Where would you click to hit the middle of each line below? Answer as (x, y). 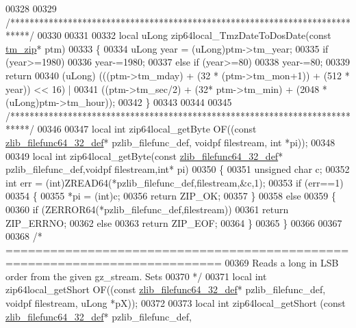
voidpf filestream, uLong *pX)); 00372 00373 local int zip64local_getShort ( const (176, 303)
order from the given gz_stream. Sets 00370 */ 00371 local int (136, 276)
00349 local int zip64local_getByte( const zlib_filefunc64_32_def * (144, 155)
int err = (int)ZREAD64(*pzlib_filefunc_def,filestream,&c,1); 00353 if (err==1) (175, 182)
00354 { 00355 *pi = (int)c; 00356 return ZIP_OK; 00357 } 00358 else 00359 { (171, 196)
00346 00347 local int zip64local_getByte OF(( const (147, 129)
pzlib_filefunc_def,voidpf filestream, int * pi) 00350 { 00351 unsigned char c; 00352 (178, 169)
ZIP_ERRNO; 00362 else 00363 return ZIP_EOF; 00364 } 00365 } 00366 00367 (174, 222)
